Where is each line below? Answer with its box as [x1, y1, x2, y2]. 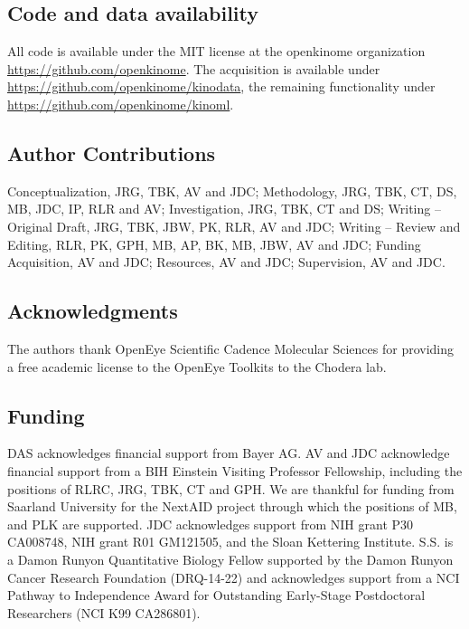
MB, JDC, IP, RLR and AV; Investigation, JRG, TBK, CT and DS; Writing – [7, 199, 441, 218]
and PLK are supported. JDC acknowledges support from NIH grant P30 [7, 514, 414, 533]
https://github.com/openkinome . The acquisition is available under [7, 59, 380, 78]
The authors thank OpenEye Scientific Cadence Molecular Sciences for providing [7, 338, 455, 357]
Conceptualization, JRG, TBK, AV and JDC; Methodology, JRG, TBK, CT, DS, [7, 181, 457, 200]
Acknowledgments [7, 297, 178, 325]
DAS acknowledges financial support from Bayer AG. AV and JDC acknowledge [7, 443, 450, 462]
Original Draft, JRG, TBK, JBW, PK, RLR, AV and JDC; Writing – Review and [7, 216, 461, 235]
